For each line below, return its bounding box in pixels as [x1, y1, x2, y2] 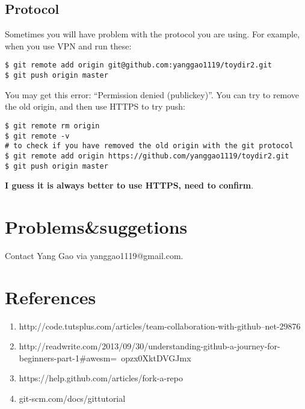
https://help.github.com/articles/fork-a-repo [19, 372, 183, 384]
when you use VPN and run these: [5, 39, 132, 52]
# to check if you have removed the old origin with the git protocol [5, 142, 294, 151]
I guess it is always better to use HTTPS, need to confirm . [5, 179, 254, 192]
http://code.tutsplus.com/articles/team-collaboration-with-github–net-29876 [19, 319, 301, 332]
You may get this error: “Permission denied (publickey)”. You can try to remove [5, 88, 300, 101]
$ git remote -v [5, 131, 70, 140]
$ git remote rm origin [5, 121, 100, 130]
